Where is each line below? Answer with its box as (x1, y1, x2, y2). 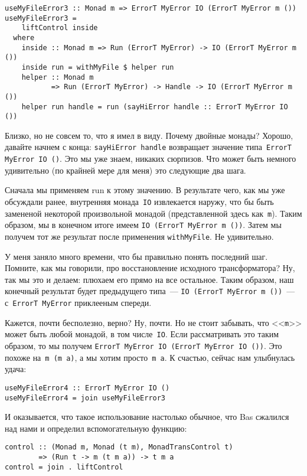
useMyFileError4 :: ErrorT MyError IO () (5, 383, 170, 392)
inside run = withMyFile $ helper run (21, 63, 174, 71)
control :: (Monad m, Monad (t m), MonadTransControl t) (5, 443, 233, 452)
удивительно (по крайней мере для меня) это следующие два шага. (5, 164, 246, 176)
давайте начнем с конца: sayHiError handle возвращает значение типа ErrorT (5, 141, 292, 153)
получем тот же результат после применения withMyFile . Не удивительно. (5, 230, 274, 242)
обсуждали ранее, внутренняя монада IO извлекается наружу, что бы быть (5, 195, 274, 207)
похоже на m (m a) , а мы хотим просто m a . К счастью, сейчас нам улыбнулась (5, 351, 295, 363)
